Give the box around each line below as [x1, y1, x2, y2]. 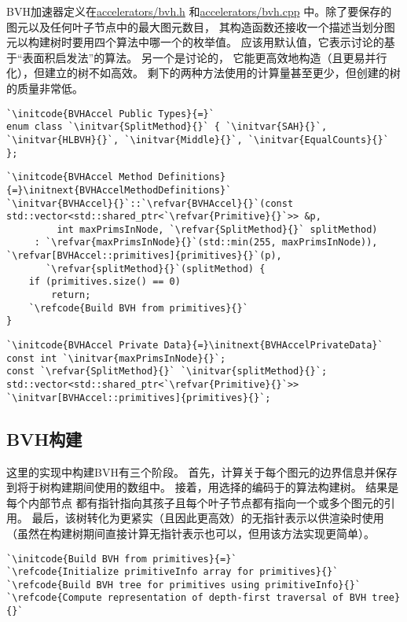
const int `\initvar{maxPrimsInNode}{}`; [6, 352, 226, 364]
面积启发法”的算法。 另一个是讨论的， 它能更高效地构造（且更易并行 [33, 49, 387, 65]
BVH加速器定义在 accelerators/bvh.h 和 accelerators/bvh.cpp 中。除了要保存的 [6, 3, 392, 19]
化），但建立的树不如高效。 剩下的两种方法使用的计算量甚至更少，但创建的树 [6, 64, 401, 81]
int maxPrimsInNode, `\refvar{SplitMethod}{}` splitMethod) [57, 223, 378, 235]
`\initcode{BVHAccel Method [6, 171, 153, 183]
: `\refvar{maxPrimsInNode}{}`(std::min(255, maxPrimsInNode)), [34, 237, 378, 248]
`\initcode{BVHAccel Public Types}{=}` [6, 108, 214, 120]
